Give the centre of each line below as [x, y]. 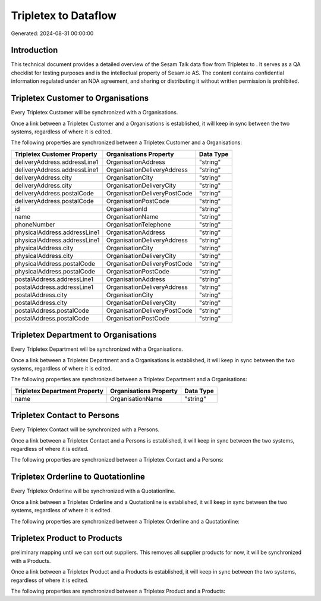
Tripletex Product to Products [67, 538]
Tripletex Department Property [59, 391]
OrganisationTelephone [139, 225]
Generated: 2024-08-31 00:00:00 [52, 33]
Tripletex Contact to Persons [65, 415]
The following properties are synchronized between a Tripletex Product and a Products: [118, 591]
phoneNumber [35, 225]
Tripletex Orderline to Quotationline [78, 477]
